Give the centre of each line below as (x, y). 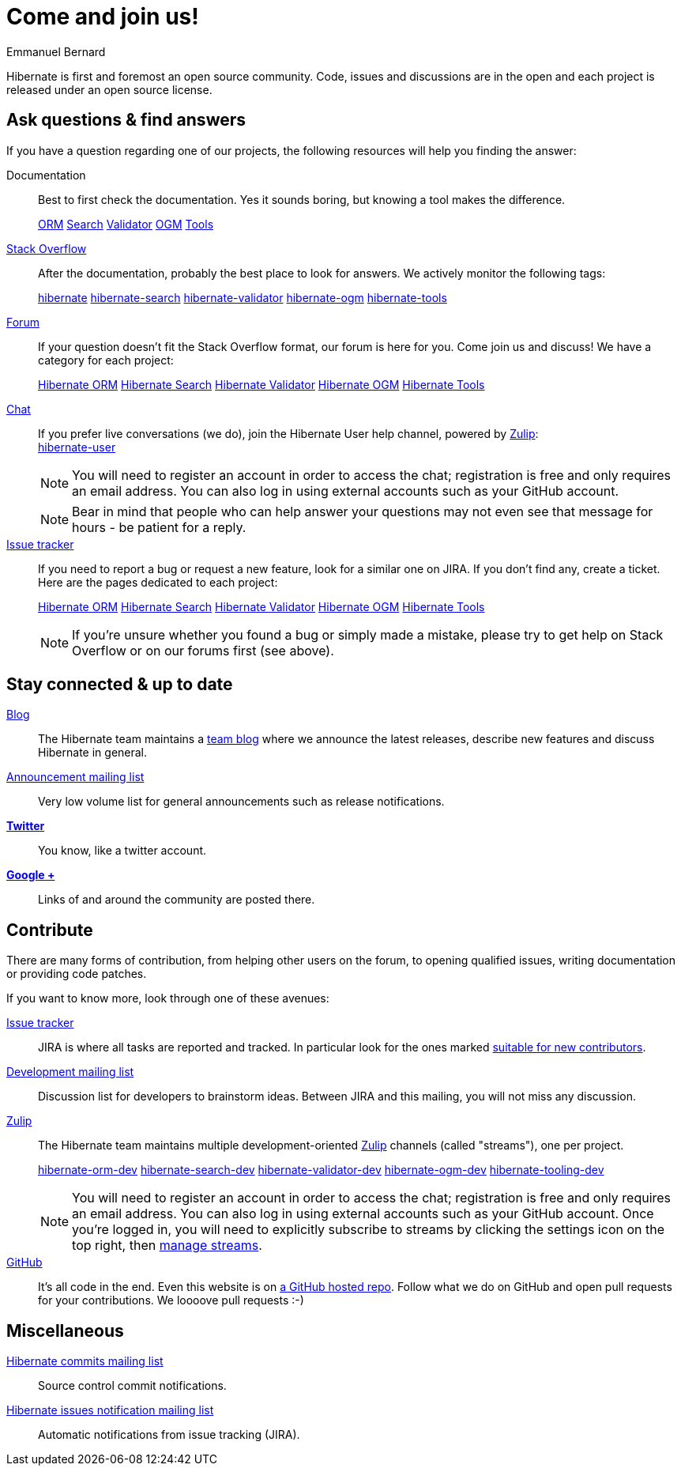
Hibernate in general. (93, 753)
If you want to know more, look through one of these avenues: (168, 998)
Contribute (50, 930)
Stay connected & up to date (120, 685)
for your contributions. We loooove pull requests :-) (171, 1300)
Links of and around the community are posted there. (177, 900)
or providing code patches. (77, 974)
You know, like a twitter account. (122, 851)
